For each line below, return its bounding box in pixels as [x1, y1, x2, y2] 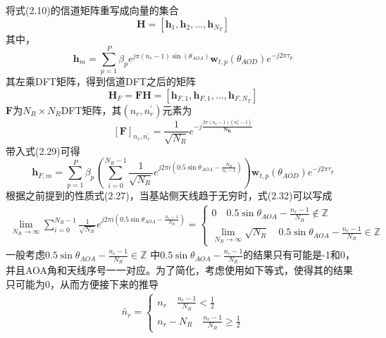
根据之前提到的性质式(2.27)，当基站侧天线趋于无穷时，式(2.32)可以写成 [6, 187, 332, 202]
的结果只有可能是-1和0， [243, 247, 356, 262]
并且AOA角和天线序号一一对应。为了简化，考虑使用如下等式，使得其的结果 [6, 263, 354, 277]
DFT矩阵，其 [61, 102, 122, 117]
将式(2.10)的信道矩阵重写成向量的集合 [6, 3, 179, 17]
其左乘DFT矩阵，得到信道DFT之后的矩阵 [6, 74, 196, 89]
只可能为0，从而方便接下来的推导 [6, 276, 158, 291]
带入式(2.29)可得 [6, 143, 80, 158]
